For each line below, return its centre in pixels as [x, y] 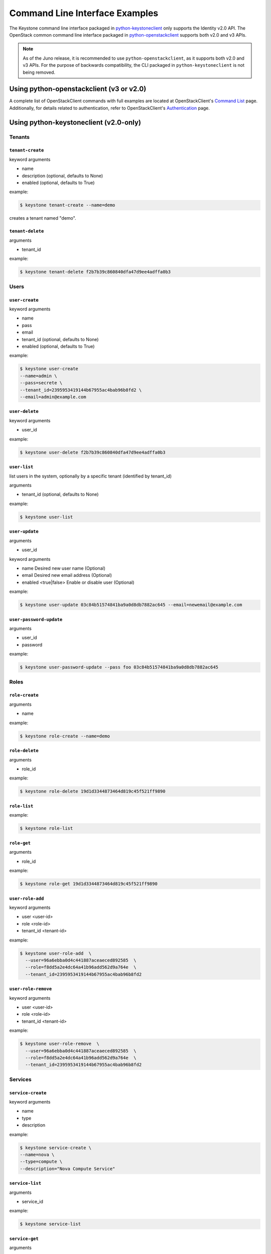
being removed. [39, 72]
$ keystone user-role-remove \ [60, 1044]
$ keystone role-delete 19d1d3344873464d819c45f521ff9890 [93, 792]
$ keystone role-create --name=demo [65, 736]
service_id [33, 1202]
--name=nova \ [37, 1154]
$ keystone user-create [49, 369]
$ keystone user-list [46, 517]
